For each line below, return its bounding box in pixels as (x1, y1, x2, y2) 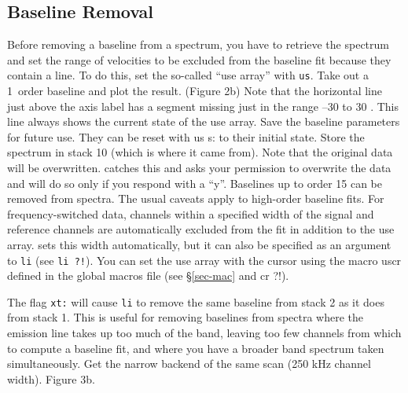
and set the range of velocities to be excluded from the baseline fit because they (7, 51, 391, 68)
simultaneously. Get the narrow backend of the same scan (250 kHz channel (7, 355, 371, 372)
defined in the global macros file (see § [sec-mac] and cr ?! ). (7, 267, 289, 284)
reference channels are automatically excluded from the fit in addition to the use (7, 221, 395, 237)
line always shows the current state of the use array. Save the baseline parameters (7, 113, 400, 130)
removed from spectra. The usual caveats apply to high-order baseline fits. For (7, 190, 384, 207)
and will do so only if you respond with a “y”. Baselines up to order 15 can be (7, 174, 383, 191)
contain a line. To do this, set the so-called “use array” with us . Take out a (7, 67, 369, 83)
